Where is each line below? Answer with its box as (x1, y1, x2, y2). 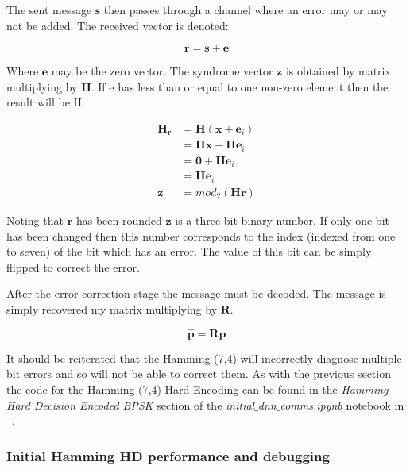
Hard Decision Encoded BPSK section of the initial (6, 396, 255, 413)
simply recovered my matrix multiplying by (6, 300, 218, 317)
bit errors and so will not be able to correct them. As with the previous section (6, 365, 391, 382)
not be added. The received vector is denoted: (6, 17, 229, 33)
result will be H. (6, 94, 85, 110)
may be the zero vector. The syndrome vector (51, 63, 273, 79)
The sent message (6, 2, 92, 17)
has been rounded (75, 211, 162, 228)
